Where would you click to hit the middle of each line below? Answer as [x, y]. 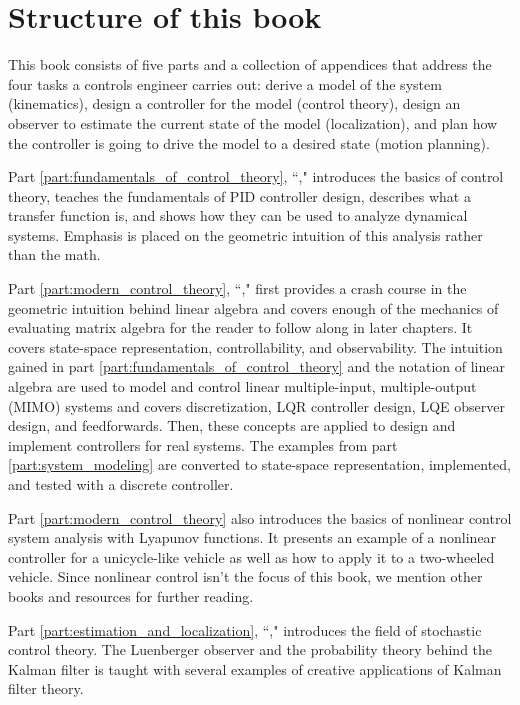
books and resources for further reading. [131, 595]
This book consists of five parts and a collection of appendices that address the [250, 64]
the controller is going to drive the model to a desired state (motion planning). [249, 142]
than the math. [54, 254]
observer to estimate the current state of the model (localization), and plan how [253, 122]
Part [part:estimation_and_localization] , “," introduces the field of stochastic [245, 629]
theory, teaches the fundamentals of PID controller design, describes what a [239, 195]
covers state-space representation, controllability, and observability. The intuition [255, 346]
